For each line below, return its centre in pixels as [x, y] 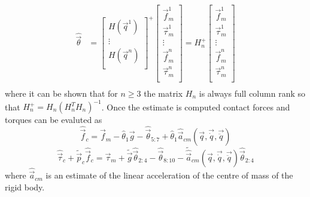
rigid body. [25, 187]
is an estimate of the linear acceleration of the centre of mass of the [169, 175]
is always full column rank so [252, 93]
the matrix [163, 93]
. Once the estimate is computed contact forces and [196, 107]
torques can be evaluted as [54, 120]
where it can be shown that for [61, 93]
